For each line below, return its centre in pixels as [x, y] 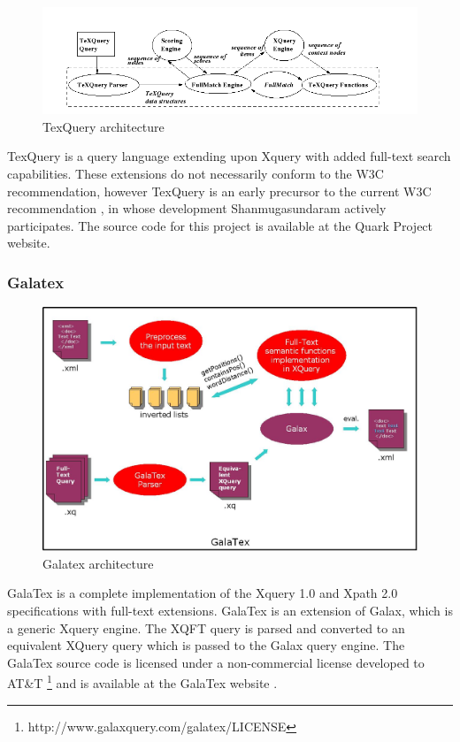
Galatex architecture [98, 563]
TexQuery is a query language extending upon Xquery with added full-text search [229, 156]
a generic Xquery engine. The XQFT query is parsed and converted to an [206, 627]
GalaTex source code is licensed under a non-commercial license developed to [216, 662]
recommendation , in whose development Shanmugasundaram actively [197, 208]
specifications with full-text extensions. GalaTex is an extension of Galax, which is [230, 610]
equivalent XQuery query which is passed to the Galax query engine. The [206, 645]
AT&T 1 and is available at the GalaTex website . [142, 682]
